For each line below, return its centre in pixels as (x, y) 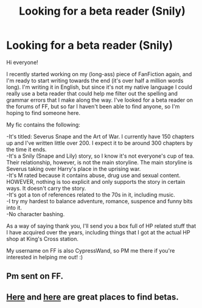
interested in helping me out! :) (45, 257)
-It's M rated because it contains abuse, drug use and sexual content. (93, 175)
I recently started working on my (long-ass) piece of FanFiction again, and (99, 74)
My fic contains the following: (43, 124)
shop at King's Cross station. (43, 239)
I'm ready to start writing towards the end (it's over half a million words (95, 80)
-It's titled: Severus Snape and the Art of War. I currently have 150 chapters (100, 136)
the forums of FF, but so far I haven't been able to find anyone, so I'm (93, 106)
